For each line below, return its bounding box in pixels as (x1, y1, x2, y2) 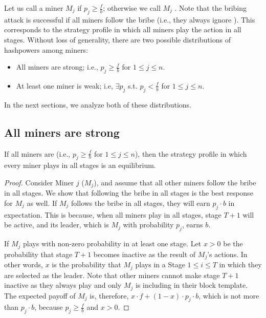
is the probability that (52, 259, 121, 270)
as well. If (27, 198, 57, 208)
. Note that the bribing (174, 3, 247, 13)
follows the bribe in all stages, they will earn (71, 198, 210, 208)
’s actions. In (207, 248, 248, 259)
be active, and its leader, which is (4, 219, 109, 230)
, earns (182, 219, 203, 230)
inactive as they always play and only (4, 280, 122, 290)
